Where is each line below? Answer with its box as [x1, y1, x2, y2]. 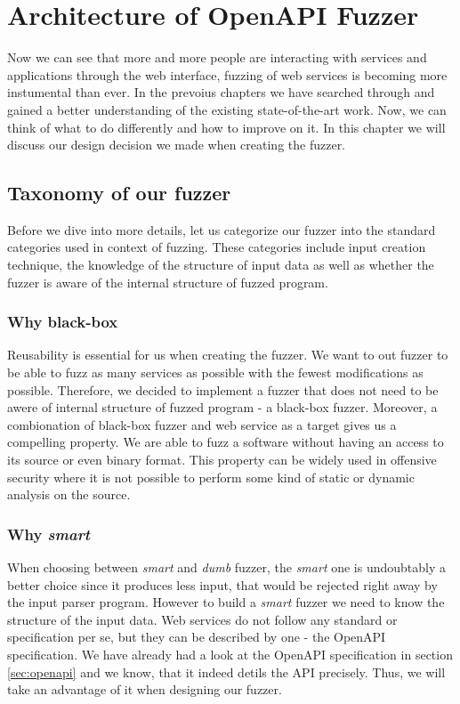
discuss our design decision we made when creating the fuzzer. [7, 135, 346, 154]
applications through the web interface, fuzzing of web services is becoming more [7, 65, 448, 84]
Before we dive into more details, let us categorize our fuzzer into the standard [7, 220, 436, 239]
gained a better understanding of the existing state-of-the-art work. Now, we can [7, 100, 447, 118]
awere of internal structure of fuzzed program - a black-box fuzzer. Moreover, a [7, 398, 438, 417]
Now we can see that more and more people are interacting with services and [7, 48, 427, 67]
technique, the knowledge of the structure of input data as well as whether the [7, 255, 434, 274]
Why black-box [7, 311, 118, 333]
